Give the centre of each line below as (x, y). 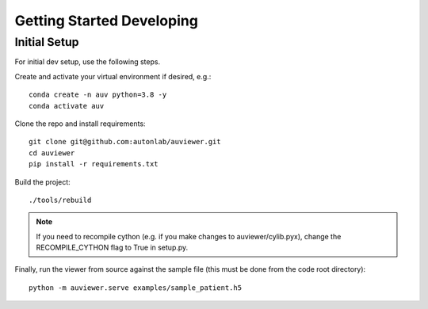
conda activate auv (67, 106)
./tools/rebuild (60, 200)
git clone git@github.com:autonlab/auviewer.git (125, 142)
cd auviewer (52, 153)
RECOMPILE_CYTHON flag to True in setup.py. (112, 248)
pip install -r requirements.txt (94, 164)
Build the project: (42, 181)
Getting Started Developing (106, 21)
